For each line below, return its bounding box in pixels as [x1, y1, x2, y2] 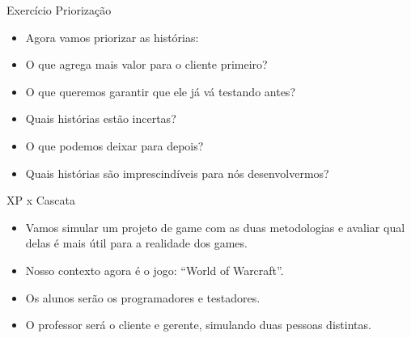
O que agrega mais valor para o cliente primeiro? [25, 56, 268, 73]
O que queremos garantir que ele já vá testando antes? [25, 82, 295, 99]
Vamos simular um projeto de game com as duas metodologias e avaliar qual [25, 218, 405, 235]
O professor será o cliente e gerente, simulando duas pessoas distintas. [25, 316, 371, 333]
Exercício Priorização [6, 2, 112, 18]
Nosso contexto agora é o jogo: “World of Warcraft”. [25, 261, 284, 278]
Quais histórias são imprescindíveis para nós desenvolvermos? [25, 164, 329, 181]
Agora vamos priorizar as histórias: [25, 28, 199, 45]
